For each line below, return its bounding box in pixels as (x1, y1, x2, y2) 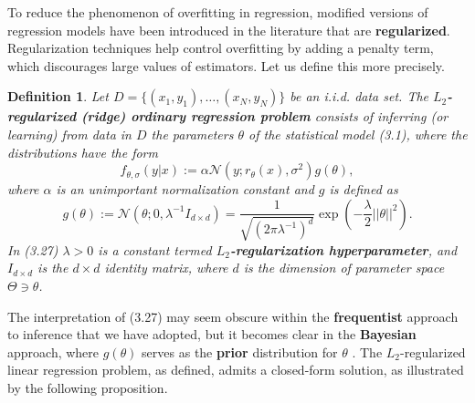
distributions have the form (7, 142, 158, 161)
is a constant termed (98, 240, 212, 259)
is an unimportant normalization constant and (56, 180, 314, 199)
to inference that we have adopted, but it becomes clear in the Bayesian (7, 325, 417, 344)
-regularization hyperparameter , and (229, 240, 458, 259)
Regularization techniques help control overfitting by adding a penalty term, (7, 38, 434, 57)
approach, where (7, 342, 100, 361)
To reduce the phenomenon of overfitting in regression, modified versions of (7, 3, 428, 21)
